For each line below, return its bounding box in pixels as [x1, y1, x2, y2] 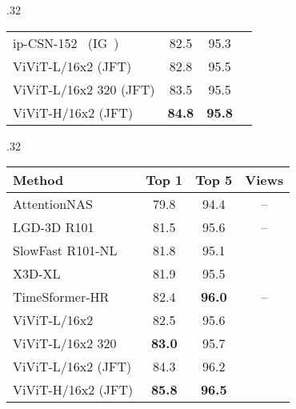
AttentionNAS [13, 194, 94, 214]
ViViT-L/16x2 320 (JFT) [13, 79, 155, 98]
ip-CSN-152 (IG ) [13, 33, 119, 52]
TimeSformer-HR [13, 287, 110, 307]
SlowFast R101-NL [13, 241, 118, 260]
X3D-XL [13, 264, 61, 283]
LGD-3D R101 [13, 218, 94, 237]
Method [13, 170, 64, 190]
